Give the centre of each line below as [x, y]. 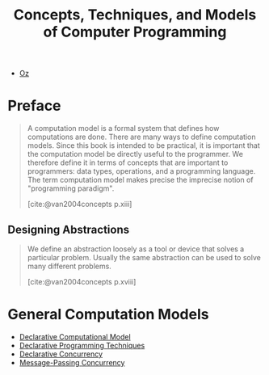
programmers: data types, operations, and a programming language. [141, 171]
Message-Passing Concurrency [72, 362]
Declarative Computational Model [75, 336]
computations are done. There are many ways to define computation [141, 137]
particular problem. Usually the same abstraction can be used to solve [144, 257]
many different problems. [69, 266]
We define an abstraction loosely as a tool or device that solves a [136, 249]
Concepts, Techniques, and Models [135, 15]
